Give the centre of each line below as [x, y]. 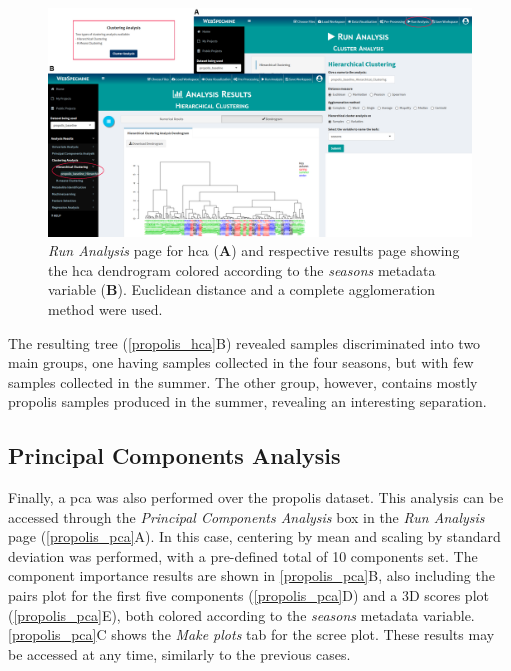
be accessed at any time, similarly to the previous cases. [179, 653]
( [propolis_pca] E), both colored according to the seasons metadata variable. [241, 614]
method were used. [105, 308]
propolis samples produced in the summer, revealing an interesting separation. [247, 401]
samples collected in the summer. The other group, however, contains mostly [243, 381]
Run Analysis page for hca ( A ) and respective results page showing [254, 250]
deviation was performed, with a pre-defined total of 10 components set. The [243, 555]
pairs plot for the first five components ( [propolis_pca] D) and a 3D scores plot [248, 595]
